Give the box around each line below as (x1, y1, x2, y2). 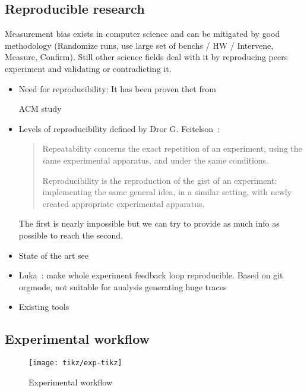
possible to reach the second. (18, 228, 124, 241)
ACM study (18, 102, 62, 115)
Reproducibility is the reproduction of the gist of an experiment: (42, 174, 277, 186)
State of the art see (18, 249, 88, 261)
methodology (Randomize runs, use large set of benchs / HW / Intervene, (5, 39, 274, 51)
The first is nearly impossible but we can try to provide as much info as (18, 217, 280, 230)
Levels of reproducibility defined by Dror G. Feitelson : (18, 122, 220, 134)
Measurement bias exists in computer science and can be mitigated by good (5, 27, 280, 40)
